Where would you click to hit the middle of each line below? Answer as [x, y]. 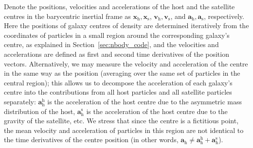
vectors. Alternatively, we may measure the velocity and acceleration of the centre [126, 63]
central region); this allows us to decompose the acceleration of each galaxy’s [118, 82]
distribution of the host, [40, 111]
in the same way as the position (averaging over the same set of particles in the [122, 73]
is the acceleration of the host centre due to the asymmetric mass [145, 101]
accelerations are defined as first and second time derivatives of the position [117, 54]
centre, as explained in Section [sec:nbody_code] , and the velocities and [111, 44]
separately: [20, 101]
